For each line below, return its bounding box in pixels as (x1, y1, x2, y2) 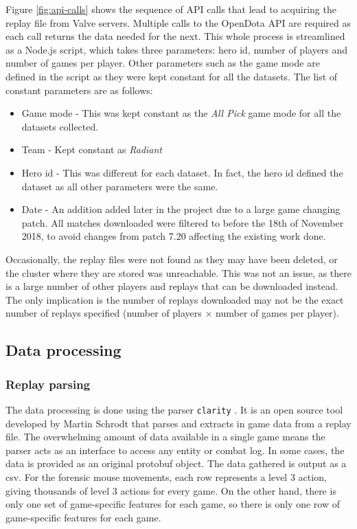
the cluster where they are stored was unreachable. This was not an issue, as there (5, 265, 352, 280)
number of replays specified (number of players (5, 306, 202, 320)
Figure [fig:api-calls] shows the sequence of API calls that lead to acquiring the (5, 2, 336, 16)
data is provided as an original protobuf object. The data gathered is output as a (5, 456, 347, 471)
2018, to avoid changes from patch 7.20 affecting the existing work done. (21, 229, 326, 243)
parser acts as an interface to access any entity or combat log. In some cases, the (5, 442, 345, 457)
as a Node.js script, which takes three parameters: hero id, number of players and (5, 42, 348, 56)
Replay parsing (5, 375, 91, 392)
